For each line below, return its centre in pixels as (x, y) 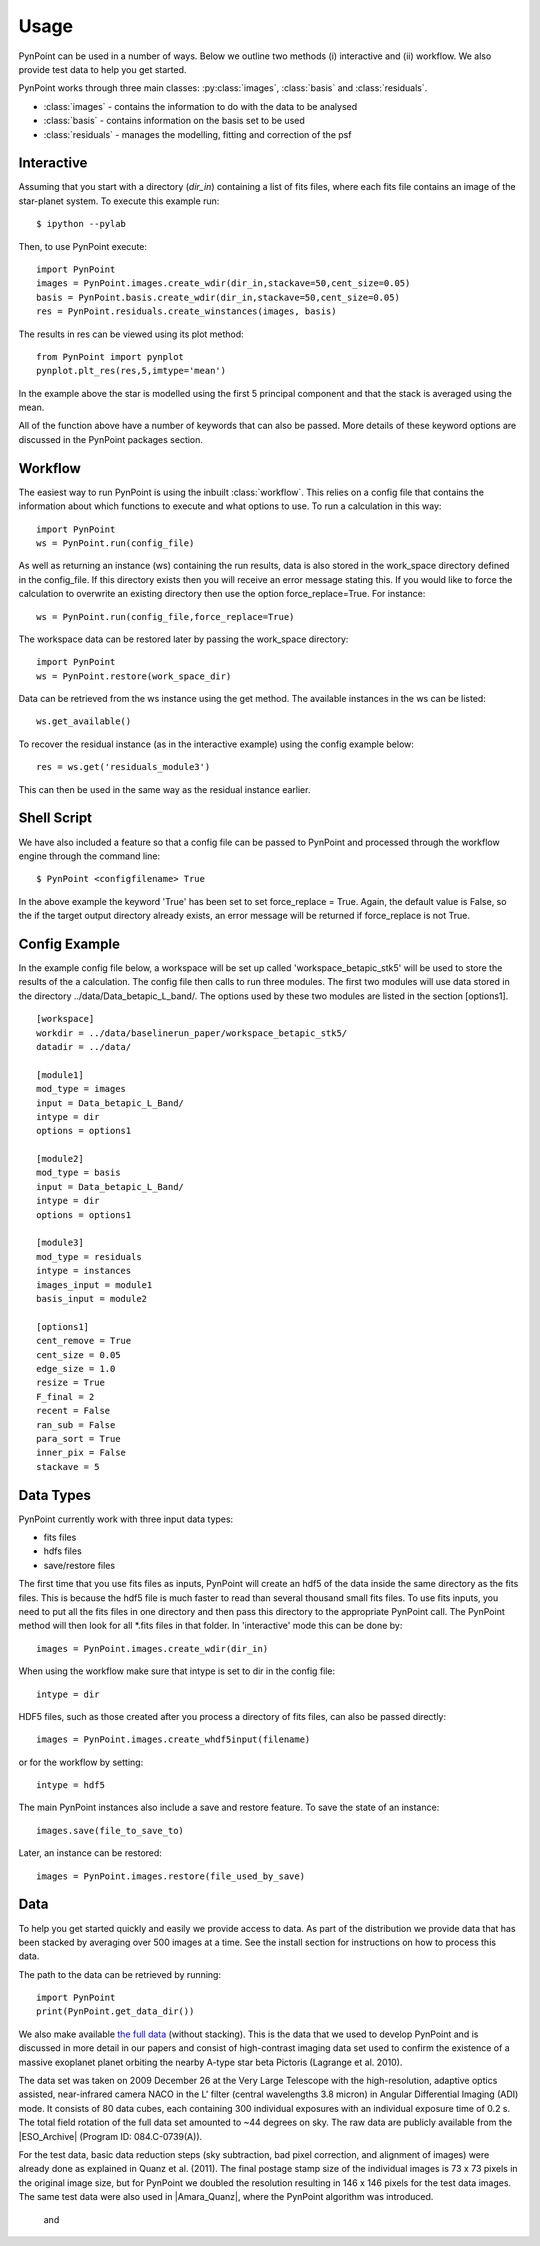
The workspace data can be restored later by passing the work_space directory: (183, 639)
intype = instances (84, 1271)
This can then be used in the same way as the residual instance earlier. (164, 789)
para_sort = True (78, 1438)
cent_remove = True (84, 1341)
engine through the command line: (89, 856)
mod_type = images (81, 1089)
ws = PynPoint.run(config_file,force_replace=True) (165, 616)
